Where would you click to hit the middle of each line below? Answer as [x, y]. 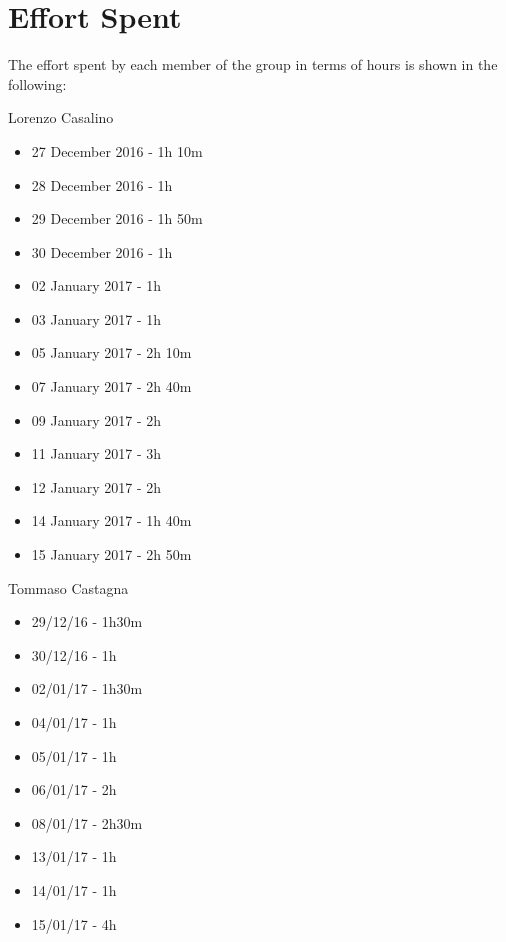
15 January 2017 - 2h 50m [111, 554]
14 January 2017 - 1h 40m [111, 520]
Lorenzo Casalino [61, 117]
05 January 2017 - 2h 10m [111, 352]
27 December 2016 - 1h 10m [117, 150]
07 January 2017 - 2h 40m [111, 386]
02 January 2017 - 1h [96, 285]
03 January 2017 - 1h [96, 318]
